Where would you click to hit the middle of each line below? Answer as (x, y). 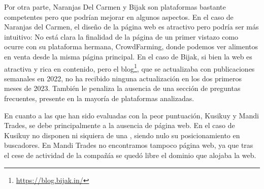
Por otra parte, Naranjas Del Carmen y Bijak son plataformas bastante (115, 7)
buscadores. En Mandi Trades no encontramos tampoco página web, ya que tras (129, 145)
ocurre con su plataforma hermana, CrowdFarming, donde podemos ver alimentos (131, 46)
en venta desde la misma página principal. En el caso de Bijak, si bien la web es (128, 56)
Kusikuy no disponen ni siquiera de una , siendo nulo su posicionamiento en (122, 135)
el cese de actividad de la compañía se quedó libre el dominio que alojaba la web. (130, 155)
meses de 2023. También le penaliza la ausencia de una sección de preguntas (122, 88)
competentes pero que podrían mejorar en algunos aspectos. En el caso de (119, 17)
